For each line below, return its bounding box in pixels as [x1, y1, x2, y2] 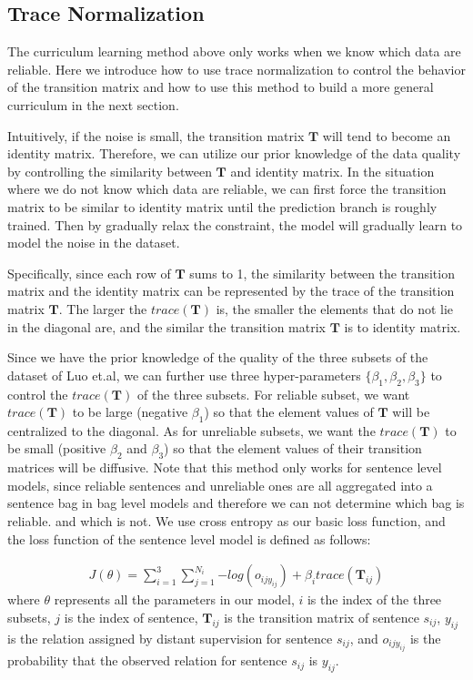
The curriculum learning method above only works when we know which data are [7, 42, 461, 61]
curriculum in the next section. [7, 95, 179, 114]
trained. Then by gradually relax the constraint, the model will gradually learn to [7, 215, 463, 234]
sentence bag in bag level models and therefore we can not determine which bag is [7, 493, 465, 513]
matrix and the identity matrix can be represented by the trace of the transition [7, 281, 455, 300]
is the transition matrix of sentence [224, 607, 419, 626]
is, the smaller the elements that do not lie [216, 299, 454, 318]
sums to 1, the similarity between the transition [189, 263, 455, 282]
